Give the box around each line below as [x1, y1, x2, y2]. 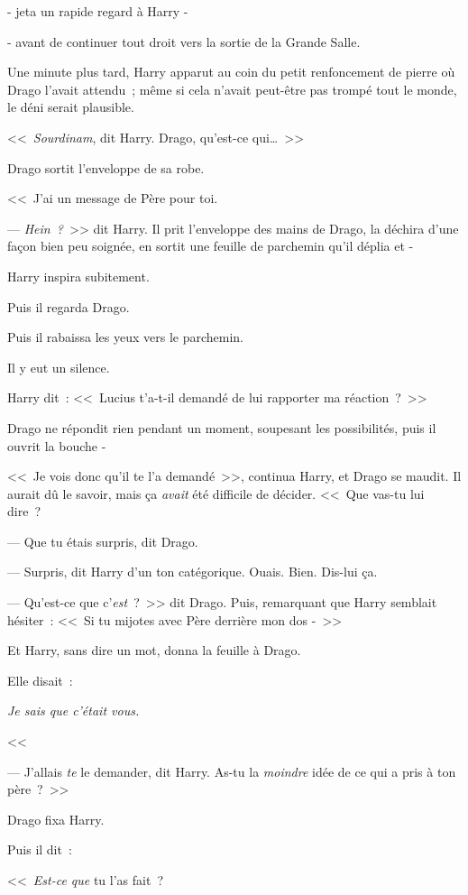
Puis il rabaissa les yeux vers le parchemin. [7, 328, 244, 346]
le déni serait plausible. [7, 97, 134, 116]
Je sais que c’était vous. [7, 701, 140, 720]
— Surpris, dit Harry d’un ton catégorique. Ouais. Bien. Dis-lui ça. [7, 562, 378, 581]
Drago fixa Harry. [7, 809, 105, 828]
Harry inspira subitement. [7, 266, 150, 285]
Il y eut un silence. [7, 357, 110, 376]
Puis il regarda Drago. [7, 297, 130, 316]
